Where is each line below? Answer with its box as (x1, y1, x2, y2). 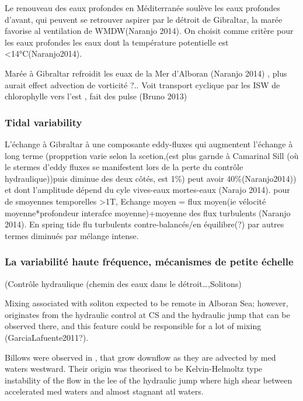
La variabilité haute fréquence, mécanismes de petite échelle (5, 254, 294, 269)
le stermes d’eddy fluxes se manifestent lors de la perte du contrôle (5, 161, 243, 173)
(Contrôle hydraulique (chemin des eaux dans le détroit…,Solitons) (5, 277, 242, 289)
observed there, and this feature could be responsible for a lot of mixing (5, 320, 262, 332)
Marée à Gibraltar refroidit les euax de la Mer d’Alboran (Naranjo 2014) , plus (5, 67, 287, 79)
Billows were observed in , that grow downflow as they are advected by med (5, 351, 276, 363)
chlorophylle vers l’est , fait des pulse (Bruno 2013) (5, 90, 187, 102)
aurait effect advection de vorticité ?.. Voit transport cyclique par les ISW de (5, 78, 280, 91)
